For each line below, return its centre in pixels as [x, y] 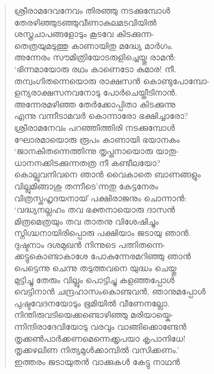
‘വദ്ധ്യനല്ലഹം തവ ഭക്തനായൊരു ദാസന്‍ [94, 209]
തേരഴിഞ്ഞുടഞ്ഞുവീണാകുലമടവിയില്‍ [85, 22]
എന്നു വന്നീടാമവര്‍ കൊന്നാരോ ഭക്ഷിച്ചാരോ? [101, 116]
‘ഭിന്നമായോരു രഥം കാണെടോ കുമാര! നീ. [95, 68]
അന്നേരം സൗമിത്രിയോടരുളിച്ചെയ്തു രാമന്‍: [95, 57]
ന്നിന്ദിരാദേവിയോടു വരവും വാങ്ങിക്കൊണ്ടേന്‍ [100, 327]
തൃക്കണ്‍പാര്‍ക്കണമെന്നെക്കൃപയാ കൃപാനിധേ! [100, 338]
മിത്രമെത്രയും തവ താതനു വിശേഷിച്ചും [86, 221]
